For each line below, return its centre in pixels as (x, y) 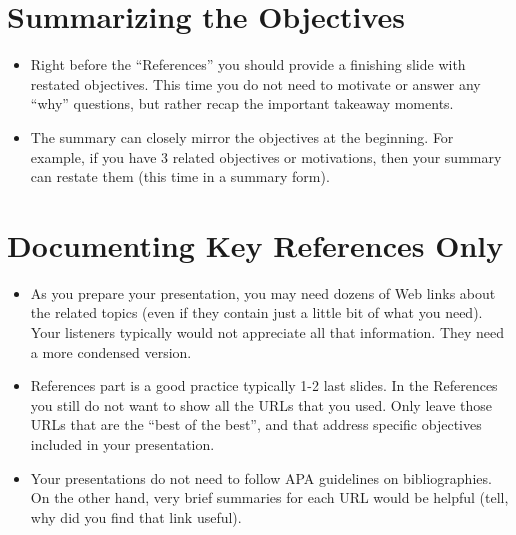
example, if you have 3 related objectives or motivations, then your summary (266, 156)
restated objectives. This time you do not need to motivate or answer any (255, 83)
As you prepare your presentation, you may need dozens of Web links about (263, 292)
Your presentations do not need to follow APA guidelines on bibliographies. (261, 477)
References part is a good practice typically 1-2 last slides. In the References (264, 385)
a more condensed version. (111, 351)
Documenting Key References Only (255, 244)
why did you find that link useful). (136, 516)
